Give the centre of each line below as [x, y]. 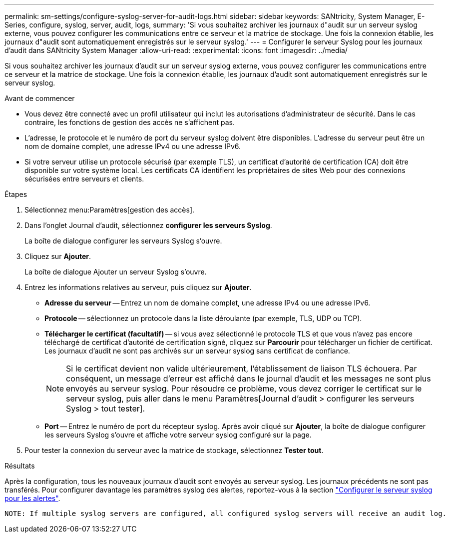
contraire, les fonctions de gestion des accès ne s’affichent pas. [130, 122]
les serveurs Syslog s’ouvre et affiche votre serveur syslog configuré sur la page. [178, 435]
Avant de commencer [40, 98]
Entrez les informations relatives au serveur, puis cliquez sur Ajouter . [138, 287]
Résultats [20, 466]
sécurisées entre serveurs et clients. [84, 179]
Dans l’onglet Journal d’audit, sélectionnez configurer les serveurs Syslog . [148, 225]
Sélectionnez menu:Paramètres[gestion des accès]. [110, 210]
